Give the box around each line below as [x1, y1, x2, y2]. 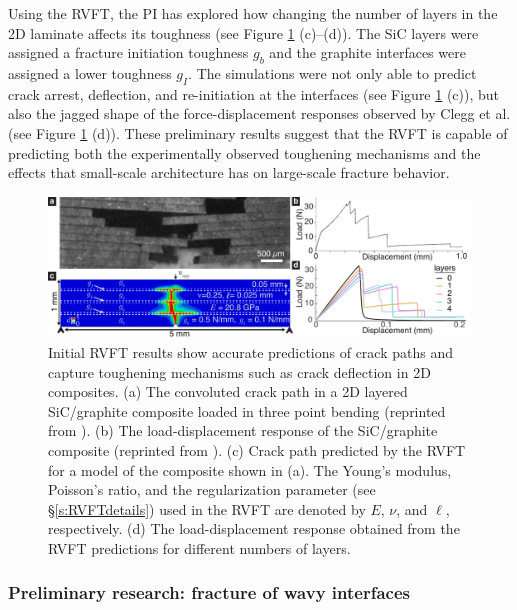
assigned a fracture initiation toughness [8, 42, 249, 63]
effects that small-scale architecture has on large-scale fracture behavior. [8, 162, 450, 183]
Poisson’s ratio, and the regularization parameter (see [48, 479, 376, 500]
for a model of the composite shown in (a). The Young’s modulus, [48, 459, 452, 480]
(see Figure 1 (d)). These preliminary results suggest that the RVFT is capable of [8, 122, 508, 143]
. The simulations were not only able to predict [188, 62, 477, 83]
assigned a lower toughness [8, 62, 172, 83]
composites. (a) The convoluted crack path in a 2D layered [48, 381, 408, 402]
